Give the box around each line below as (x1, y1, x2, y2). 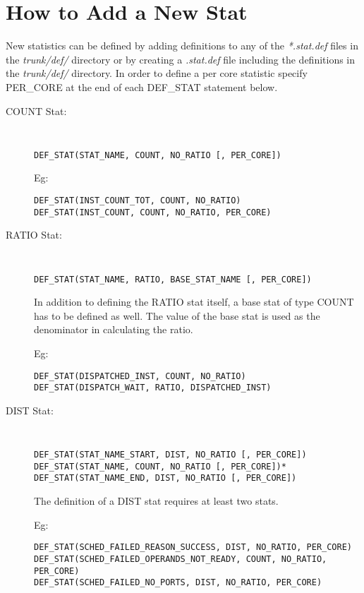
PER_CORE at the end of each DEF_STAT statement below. (6, 79, 278, 94)
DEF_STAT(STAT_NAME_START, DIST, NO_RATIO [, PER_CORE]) (34, 450, 307, 460)
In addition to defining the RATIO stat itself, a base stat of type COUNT (34, 294, 354, 309)
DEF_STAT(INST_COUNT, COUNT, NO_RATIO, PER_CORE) (34, 207, 272, 217)
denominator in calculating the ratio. (34, 322, 193, 337)
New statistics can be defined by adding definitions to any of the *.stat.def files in (6, 38, 358, 53)
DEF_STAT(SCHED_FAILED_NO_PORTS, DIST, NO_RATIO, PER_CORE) (34, 577, 322, 588)
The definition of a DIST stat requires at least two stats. (34, 493, 279, 508)
